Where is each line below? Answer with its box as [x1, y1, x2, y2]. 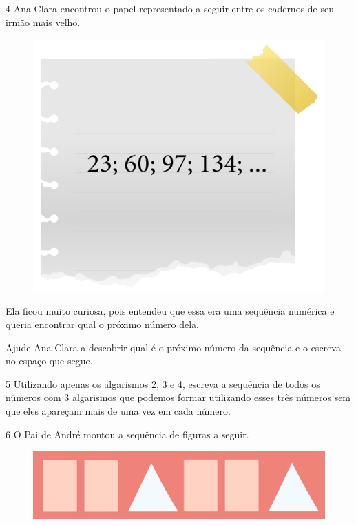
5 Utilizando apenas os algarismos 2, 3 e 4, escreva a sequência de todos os [6, 376, 320, 391]
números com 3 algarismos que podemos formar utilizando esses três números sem [6, 390, 351, 404]
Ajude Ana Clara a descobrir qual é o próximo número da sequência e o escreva [6, 340, 341, 354]
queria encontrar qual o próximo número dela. [6, 317, 199, 331]
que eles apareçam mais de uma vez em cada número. [6, 404, 231, 418]
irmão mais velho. [6, 14, 81, 29]
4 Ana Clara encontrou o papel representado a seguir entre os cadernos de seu [6, 1, 335, 15]
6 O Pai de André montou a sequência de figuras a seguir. [6, 426, 249, 441]
